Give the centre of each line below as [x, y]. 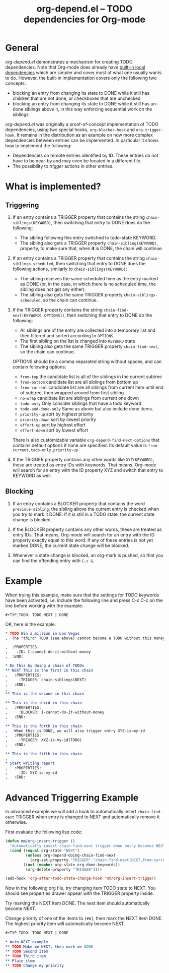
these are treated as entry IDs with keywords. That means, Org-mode [84, 465]
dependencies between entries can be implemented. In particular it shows [82, 140]
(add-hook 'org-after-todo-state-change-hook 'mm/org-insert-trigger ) [81, 878]
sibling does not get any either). [53, 289]
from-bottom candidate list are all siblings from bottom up [79, 382]
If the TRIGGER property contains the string [58, 310]
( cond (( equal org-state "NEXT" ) [45, 850]
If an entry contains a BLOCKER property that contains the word [78, 503]
